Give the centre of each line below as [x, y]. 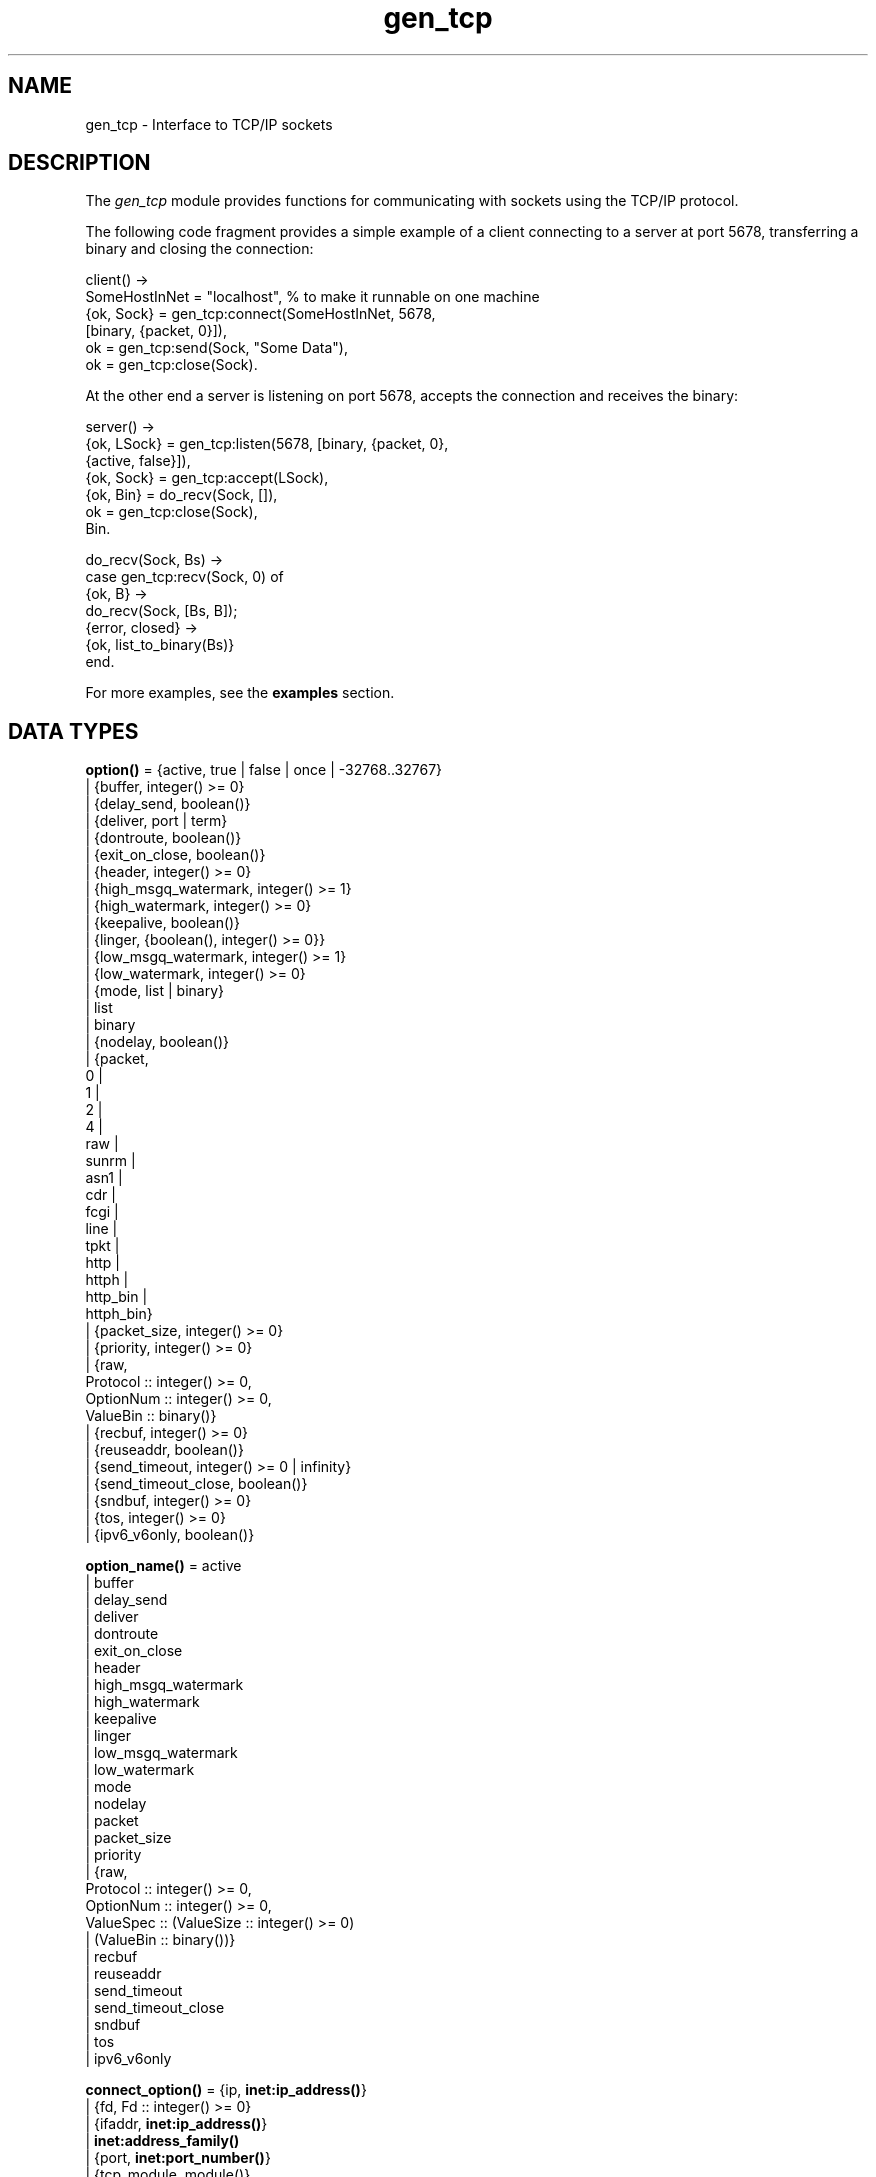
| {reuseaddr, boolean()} [164, 1450]
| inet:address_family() [162, 2141]
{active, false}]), [138, 461]
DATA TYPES [73, 731]
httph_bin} [119, 1314]
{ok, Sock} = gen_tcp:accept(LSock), [207, 478]
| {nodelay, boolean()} [157, 1042]
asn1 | [104, 1178]
